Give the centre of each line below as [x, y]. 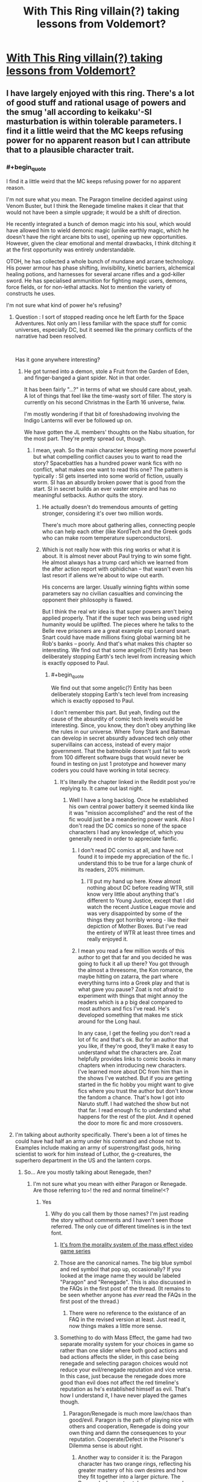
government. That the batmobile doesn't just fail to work [121, 751]
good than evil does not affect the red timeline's [119, 1382]
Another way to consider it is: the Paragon [130, 1457]
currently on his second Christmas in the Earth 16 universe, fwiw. [105, 403]
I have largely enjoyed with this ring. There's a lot [100, 93]
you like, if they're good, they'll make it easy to [136, 1046]
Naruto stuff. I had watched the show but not [134, 1104]
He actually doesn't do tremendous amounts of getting [110, 507]
